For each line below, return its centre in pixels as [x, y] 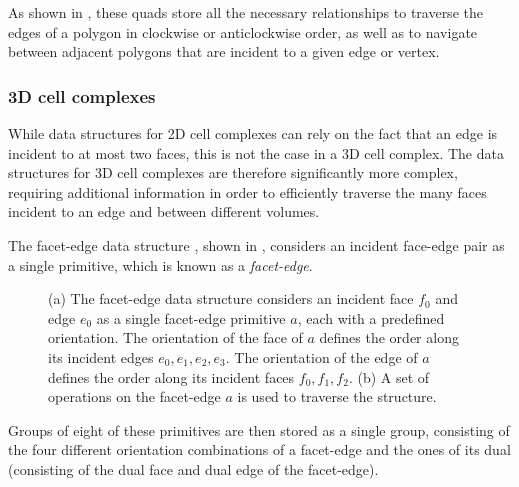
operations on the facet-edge [134, 396]
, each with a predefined [371, 317]
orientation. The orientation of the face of [175, 337]
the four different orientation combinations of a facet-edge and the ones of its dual [259, 449]
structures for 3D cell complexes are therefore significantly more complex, [233, 172]
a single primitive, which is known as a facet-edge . [160, 264]
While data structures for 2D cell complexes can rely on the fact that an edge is [253, 133]
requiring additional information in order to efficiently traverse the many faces [247, 191]
